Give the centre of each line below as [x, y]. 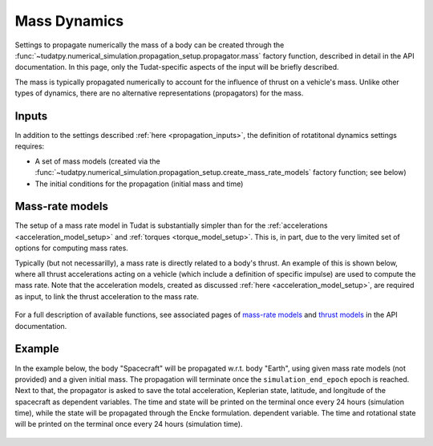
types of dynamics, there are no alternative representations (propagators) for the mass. [159, 93]
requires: [30, 146]
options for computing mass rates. [71, 248]
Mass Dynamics [69, 21]
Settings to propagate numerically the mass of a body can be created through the [150, 45]
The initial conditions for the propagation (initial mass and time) [139, 184]
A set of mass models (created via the [97, 161]
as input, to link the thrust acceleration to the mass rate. [107, 296]
